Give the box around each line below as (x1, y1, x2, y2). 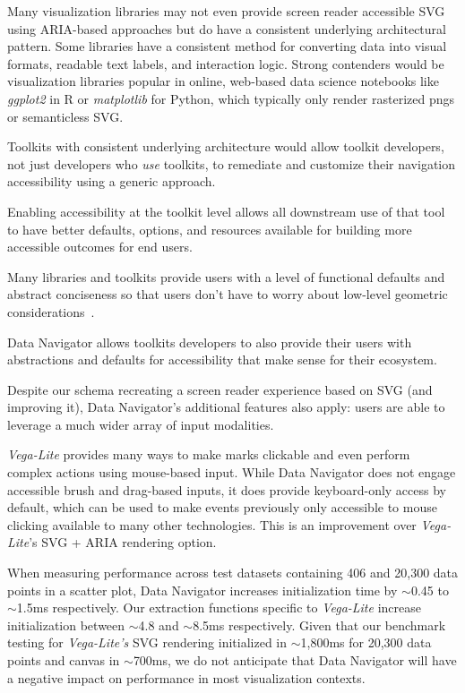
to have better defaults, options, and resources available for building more (7, 219, 412, 238)
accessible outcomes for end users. (7, 237, 193, 256)
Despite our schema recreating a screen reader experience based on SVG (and (7, 380, 433, 398)
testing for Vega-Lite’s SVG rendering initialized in (7, 633, 288, 652)
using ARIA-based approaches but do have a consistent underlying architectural (7, 19, 446, 38)
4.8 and (138, 615, 179, 634)
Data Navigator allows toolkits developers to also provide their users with (7, 332, 412, 351)
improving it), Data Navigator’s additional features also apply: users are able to (7, 398, 445, 416)
